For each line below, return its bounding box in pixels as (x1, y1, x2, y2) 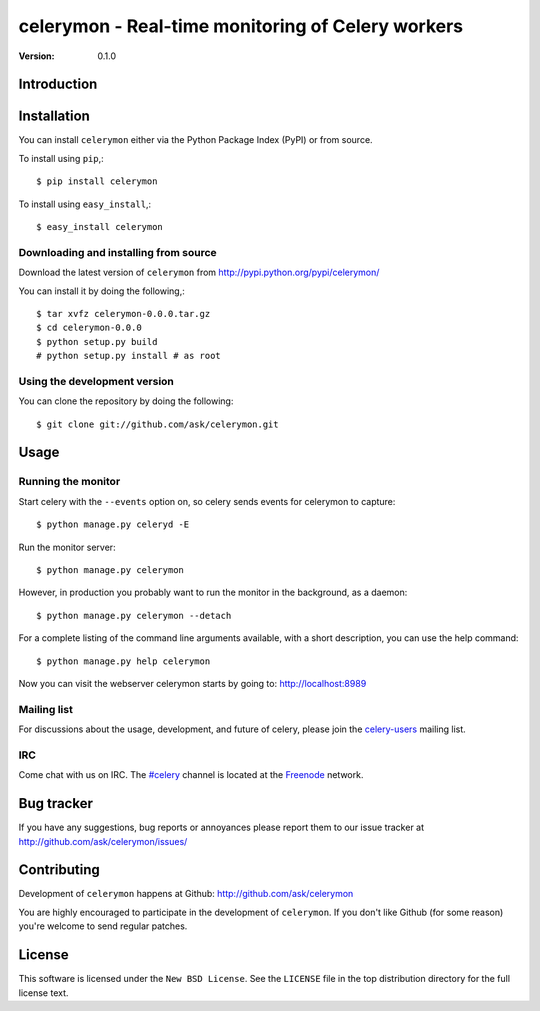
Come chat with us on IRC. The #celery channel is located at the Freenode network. (18, 769, 364, 781)
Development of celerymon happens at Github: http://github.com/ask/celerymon (18, 888, 354, 900)
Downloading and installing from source (18, 245, 217, 259)
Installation (18, 108, 90, 125)
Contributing (18, 861, 100, 879)
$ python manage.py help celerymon (36, 655, 211, 667)
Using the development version (18, 374, 175, 388)
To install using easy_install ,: (18, 198, 152, 210)
